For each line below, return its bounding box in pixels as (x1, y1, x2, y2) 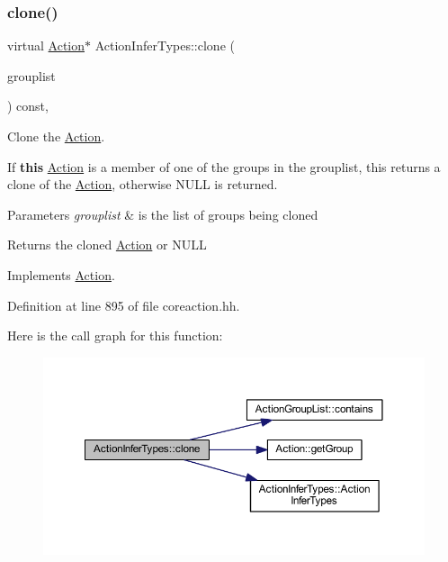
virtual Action (7, 36, 85, 55)
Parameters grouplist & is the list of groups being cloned (7, 204, 318, 223)
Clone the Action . (7, 127, 105, 145)
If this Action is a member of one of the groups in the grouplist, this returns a (7, 157, 441, 176)
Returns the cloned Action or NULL (7, 235, 207, 254)
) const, (7, 96, 49, 115)
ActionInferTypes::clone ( (94, 36, 235, 55)
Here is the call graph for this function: (7, 326, 223, 345)
